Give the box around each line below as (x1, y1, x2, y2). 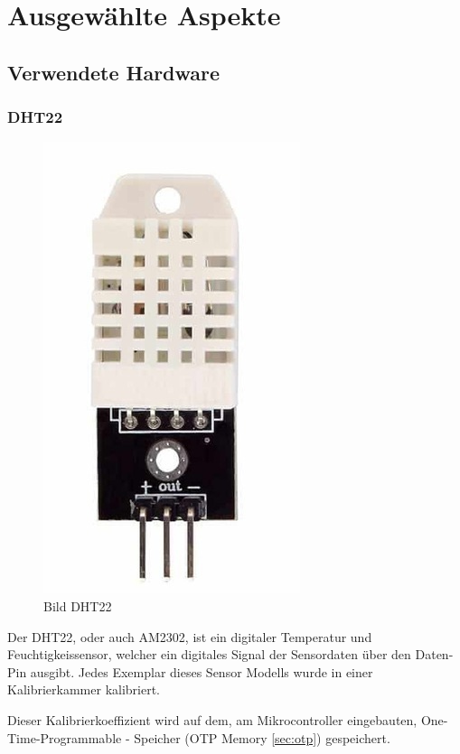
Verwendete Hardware (7, 58, 221, 86)
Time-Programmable (7, 728, 122, 747)
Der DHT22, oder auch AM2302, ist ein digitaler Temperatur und (7, 627, 372, 646)
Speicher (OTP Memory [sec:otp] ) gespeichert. (134, 728, 390, 747)
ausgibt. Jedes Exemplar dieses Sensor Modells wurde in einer (30, 662, 373, 681)
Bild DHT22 (43, 596, 112, 615)
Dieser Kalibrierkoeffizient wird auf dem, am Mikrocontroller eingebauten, (7, 710, 418, 729)
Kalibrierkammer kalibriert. (7, 680, 161, 699)
